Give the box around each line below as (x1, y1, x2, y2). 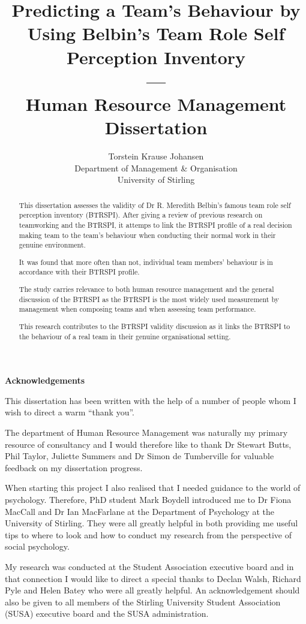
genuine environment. (19, 240, 86, 250)
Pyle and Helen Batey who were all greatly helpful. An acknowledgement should (5, 584, 300, 596)
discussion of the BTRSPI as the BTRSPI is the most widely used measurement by (19, 294, 279, 304)
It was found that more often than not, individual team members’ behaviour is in (19, 257, 273, 267)
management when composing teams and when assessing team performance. (19, 304, 256, 314)
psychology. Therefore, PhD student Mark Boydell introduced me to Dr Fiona (5, 493, 292, 505)
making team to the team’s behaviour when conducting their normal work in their (19, 230, 276, 240)
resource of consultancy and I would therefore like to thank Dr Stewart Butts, (5, 438, 292, 450)
